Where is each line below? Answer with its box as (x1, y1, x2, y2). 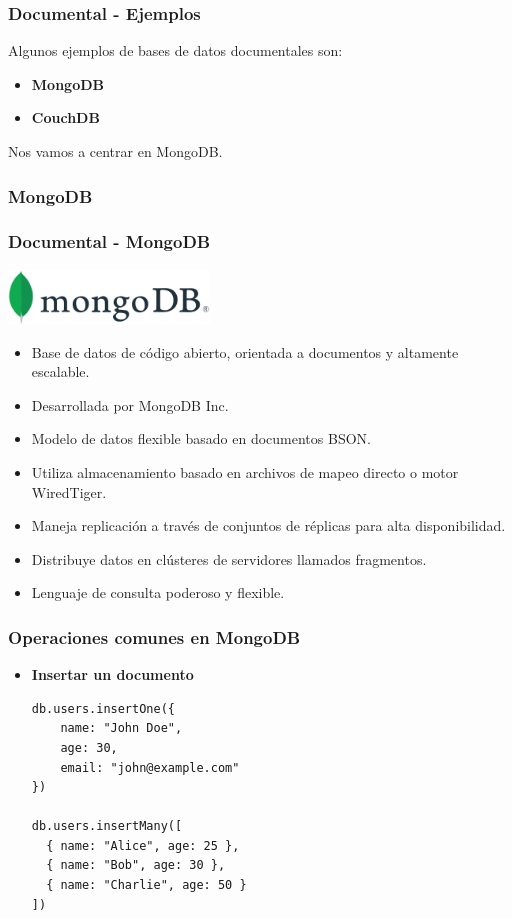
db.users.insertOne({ (31, 701, 175, 716)
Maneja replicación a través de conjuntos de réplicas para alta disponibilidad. (31, 515, 506, 536)
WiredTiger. (31, 481, 107, 502)
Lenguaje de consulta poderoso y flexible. (31, 582, 285, 603)
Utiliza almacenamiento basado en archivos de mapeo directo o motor (31, 461, 459, 482)
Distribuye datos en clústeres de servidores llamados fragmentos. (31, 548, 427, 569)
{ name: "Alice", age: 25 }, (46, 838, 240, 853)
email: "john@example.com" (60, 760, 240, 775)
